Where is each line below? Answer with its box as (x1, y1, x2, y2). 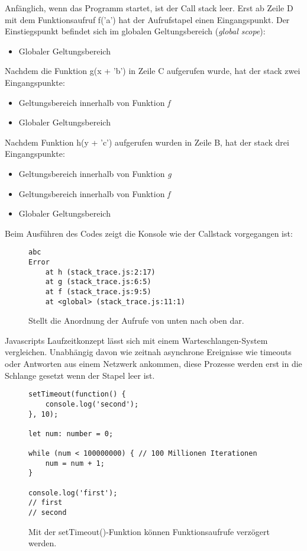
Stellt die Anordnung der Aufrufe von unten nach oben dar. (28, 314, 244, 327)
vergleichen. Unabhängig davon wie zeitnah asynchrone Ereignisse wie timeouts (5, 346, 292, 358)
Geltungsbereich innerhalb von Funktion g (18, 167, 172, 179)
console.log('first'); (28, 488, 118, 497)
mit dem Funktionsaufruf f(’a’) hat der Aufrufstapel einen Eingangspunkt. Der (5, 13, 290, 25)
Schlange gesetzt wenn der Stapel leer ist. (5, 369, 155, 381)
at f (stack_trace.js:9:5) (45, 287, 151, 296)
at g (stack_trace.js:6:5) (45, 278, 151, 286)
